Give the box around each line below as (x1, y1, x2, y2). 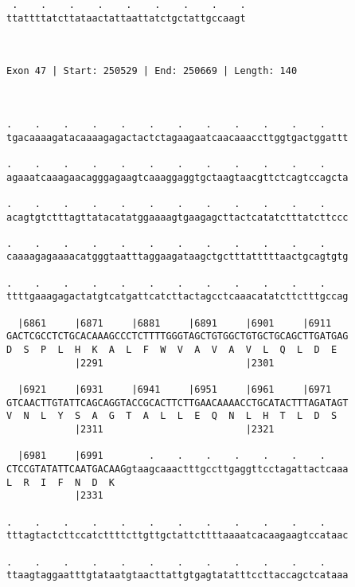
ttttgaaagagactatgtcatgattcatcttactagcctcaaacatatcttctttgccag (6, 291, 349, 303)
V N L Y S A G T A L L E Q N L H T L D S (6, 410, 337, 422)
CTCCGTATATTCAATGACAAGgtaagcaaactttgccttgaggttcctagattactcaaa (6, 463, 349, 475)
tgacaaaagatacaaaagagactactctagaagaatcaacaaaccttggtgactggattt (6, 131, 349, 143)
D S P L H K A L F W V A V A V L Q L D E (6, 344, 337, 356)
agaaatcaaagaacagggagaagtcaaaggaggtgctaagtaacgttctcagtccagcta (6, 171, 349, 183)
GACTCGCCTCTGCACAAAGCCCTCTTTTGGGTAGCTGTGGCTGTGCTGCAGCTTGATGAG (6, 331, 349, 342)
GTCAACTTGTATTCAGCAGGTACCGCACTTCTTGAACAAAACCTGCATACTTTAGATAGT (6, 397, 349, 409)
